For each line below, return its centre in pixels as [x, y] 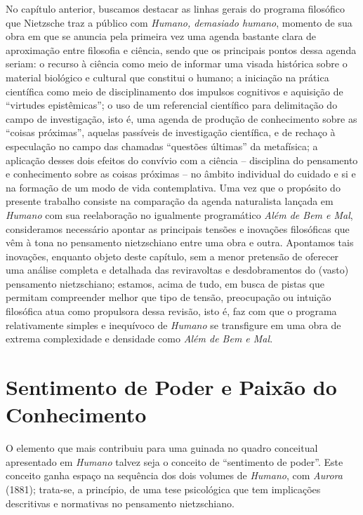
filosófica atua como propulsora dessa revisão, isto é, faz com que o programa [171, 311]
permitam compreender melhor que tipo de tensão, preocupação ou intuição [169, 297]
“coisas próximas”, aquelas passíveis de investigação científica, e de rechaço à [171, 132]
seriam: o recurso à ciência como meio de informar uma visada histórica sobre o [177, 63]
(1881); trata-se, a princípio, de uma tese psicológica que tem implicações [163, 489]
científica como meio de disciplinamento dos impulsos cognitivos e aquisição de [174, 91]
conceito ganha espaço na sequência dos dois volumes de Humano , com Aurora [174, 475]
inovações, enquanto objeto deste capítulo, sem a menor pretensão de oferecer [172, 256]
